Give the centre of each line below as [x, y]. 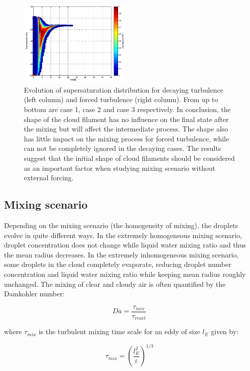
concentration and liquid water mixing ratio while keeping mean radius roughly [125, 274]
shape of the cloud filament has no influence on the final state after [126, 119]
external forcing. [49, 178]
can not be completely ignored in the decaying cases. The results [123, 148]
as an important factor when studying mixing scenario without [120, 168]
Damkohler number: [34, 294]
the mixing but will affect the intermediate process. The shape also [126, 129]
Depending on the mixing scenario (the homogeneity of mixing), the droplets [121, 225]
